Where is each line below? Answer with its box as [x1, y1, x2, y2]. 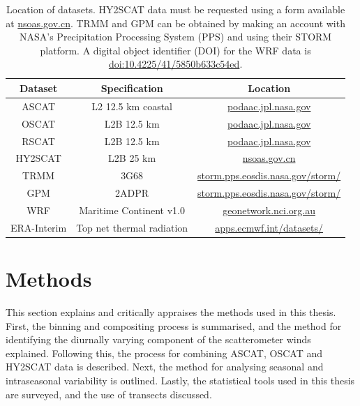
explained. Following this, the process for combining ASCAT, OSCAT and [6, 345, 322, 360]
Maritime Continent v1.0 [79, 202, 185, 217]
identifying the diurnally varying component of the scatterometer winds [6, 332, 311, 347]
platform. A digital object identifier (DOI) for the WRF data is [40, 43, 311, 57]
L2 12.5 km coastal [91, 98, 172, 113]
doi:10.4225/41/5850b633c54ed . [108, 57, 243, 71]
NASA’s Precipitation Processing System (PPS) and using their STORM [20, 29, 332, 44]
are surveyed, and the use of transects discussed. [6, 386, 212, 401]
